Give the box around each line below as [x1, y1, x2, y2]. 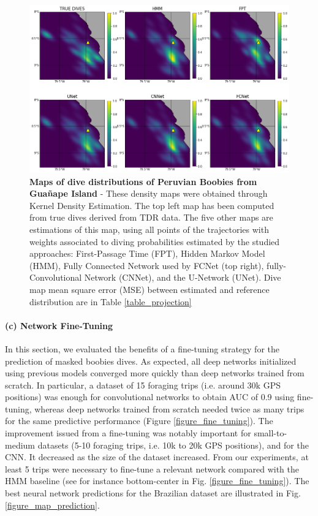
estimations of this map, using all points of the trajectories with [29, 222, 269, 235]
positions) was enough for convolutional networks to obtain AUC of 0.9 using [5, 390, 295, 403]
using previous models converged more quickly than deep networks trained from [5, 366, 305, 379]
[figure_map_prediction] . [5, 498, 100, 511]
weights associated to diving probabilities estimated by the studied [29, 235, 280, 248]
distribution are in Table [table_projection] [29, 295, 192, 308]
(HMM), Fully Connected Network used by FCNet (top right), [29, 259, 264, 271]
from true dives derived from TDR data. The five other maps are [29, 211, 273, 224]
